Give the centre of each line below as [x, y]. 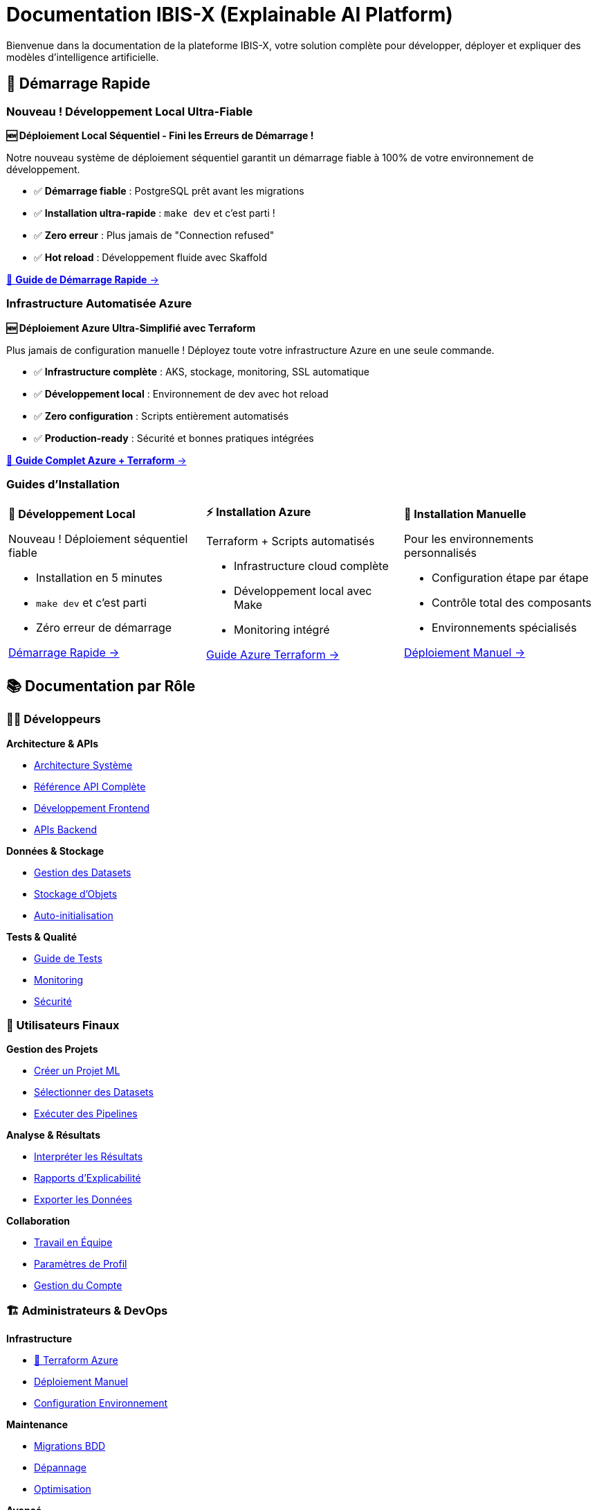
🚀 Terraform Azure [76, 1360]
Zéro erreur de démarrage [104, 627]
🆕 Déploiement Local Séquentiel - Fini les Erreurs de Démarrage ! [160, 135]
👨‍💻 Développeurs [54, 719]
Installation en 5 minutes [99, 577]
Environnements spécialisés [504, 627]
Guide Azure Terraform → [273, 655]
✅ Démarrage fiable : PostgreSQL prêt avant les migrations [169, 190]
